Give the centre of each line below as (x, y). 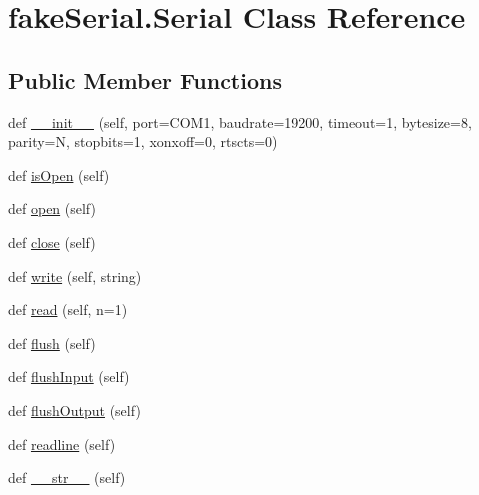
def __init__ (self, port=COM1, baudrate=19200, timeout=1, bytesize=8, (240, 121)
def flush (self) (52, 342)
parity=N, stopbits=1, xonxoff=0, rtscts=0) (143, 141)
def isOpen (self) (59, 174)
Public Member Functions (145, 79)
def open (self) (52, 208)
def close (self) (52, 241)
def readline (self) (62, 443)
